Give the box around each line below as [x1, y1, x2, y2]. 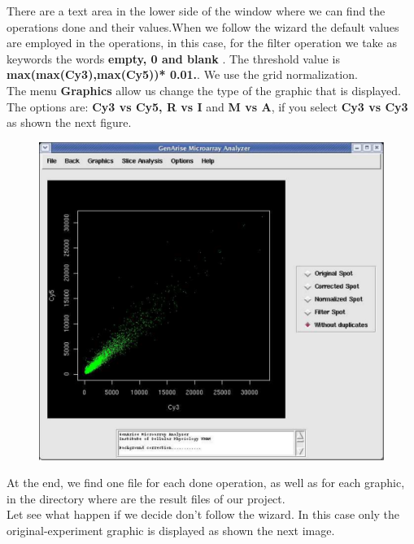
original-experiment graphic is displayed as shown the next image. [7, 522, 335, 538]
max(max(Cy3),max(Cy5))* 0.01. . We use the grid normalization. [7, 66, 358, 83]
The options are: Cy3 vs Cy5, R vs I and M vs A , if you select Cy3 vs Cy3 [7, 98, 408, 115]
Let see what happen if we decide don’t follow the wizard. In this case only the [7, 506, 400, 523]
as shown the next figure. [7, 114, 132, 131]
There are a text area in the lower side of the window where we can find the [7, 2, 386, 19]
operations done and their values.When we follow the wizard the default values [7, 18, 399, 35]
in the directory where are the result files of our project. [7, 490, 285, 507]
